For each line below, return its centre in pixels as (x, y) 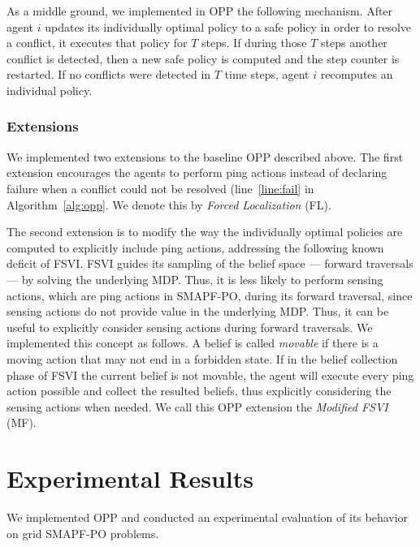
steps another (354, 43)
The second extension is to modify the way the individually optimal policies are (205, 232)
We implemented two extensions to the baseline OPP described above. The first (205, 156)
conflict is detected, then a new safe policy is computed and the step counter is (203, 58)
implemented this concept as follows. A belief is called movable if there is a (193, 343)
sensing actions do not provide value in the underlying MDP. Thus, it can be (198, 311)
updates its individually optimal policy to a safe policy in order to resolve (228, 26)
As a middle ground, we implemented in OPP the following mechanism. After (200, 11)
